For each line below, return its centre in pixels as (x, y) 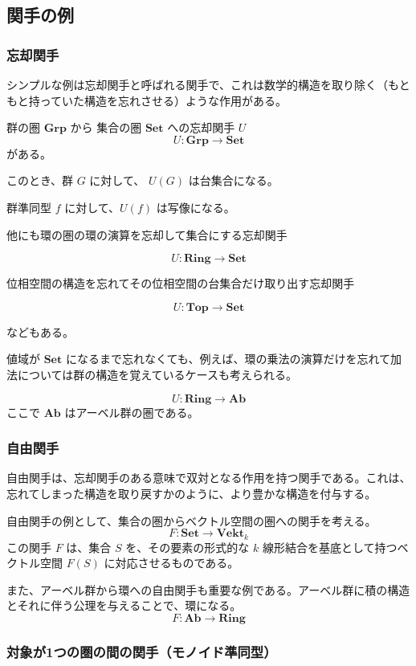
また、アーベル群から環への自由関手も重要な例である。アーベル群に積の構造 (208, 589)
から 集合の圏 (106, 127)
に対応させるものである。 (171, 563)
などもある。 (40, 331)
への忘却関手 (201, 127)
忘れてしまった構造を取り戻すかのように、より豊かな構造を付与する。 (192, 493)
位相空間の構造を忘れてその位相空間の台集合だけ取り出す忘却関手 (181, 283)
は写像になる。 (196, 207)
